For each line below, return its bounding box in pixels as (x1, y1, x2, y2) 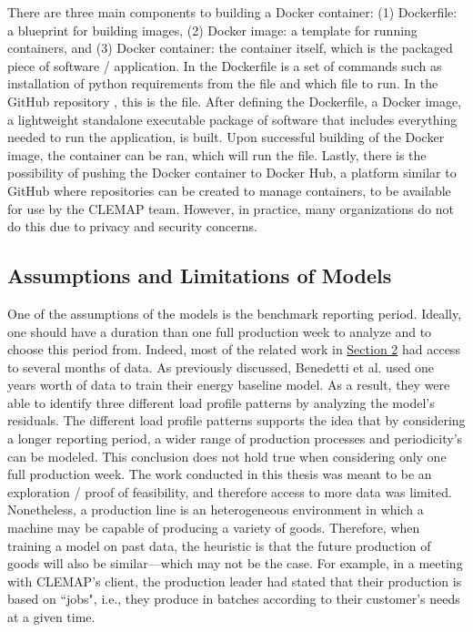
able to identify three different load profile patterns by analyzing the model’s (7, 392, 435, 412)
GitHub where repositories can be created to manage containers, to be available (7, 180, 451, 199)
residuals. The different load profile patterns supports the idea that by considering (7, 411, 466, 430)
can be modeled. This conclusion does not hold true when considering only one (7, 446, 447, 465)
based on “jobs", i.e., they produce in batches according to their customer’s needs (7, 589, 460, 608)
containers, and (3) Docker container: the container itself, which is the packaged (7, 38, 453, 57)
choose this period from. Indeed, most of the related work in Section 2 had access (7, 340, 460, 359)
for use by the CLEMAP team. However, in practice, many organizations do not (7, 199, 454, 218)
